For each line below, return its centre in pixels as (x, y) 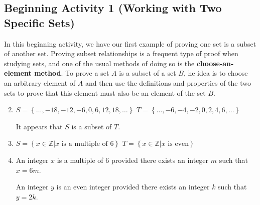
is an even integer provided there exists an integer (133, 187)
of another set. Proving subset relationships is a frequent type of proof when (121, 53)
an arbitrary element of (40, 82)
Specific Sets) (39, 22)
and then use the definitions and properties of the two (168, 82)
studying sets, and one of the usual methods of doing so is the (99, 63)
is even (178, 144)
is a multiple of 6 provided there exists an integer (133, 160)
